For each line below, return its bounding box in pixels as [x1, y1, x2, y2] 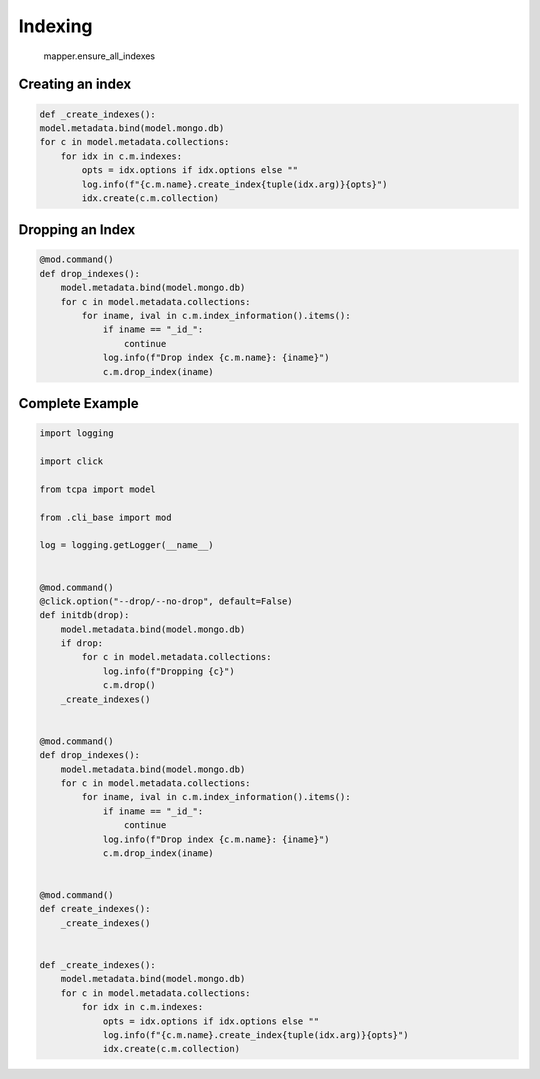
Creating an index [18, 76, 132, 93]
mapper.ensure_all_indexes [43, 50, 156, 62]
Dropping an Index [18, 221, 136, 239]
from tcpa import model [39, 483, 157, 495]
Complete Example [18, 395, 139, 412]
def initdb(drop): [39, 610, 130, 621]
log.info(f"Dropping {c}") [102, 665, 235, 677]
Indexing [18, 15, 94, 37]
